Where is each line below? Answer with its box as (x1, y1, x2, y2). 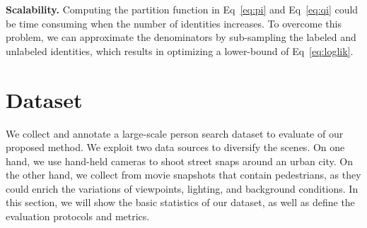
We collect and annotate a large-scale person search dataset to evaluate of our (6, 126, 344, 140)
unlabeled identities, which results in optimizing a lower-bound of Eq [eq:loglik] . (6, 43, 354, 58)
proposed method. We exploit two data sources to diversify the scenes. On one (6, 140, 345, 155)
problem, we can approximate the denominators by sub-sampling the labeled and (6, 30, 356, 44)
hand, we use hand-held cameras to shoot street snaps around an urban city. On (6, 153, 354, 168)
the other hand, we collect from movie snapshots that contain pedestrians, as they (6, 167, 361, 182)
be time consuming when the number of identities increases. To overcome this (6, 16, 342, 30)
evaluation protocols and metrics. (6, 209, 150, 224)
